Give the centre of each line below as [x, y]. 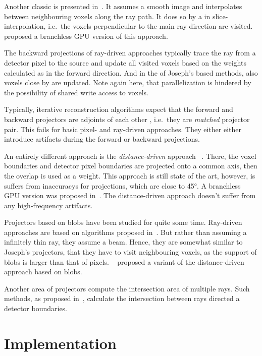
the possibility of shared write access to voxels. [76, 92]
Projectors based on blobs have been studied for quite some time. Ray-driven [123, 222]
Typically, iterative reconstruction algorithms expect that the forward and [119, 109]
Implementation [60, 343]
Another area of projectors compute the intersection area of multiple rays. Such [127, 288]
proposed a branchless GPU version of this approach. [86, 36]
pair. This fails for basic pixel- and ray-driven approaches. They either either [123, 129]
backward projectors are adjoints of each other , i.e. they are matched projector [127, 119]
